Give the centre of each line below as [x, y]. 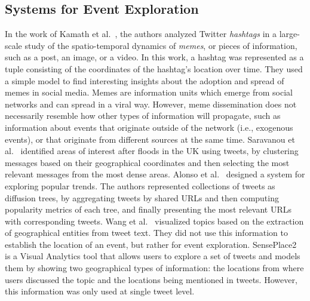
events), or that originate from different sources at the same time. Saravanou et [150, 139]
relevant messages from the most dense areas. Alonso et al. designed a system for [155, 174]
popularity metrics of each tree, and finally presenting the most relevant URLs [148, 209]
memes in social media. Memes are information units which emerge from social [149, 92]
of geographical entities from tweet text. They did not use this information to [147, 233]
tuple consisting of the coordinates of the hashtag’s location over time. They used [154, 68]
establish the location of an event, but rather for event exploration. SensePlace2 [151, 244]
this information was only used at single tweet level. [100, 291]
